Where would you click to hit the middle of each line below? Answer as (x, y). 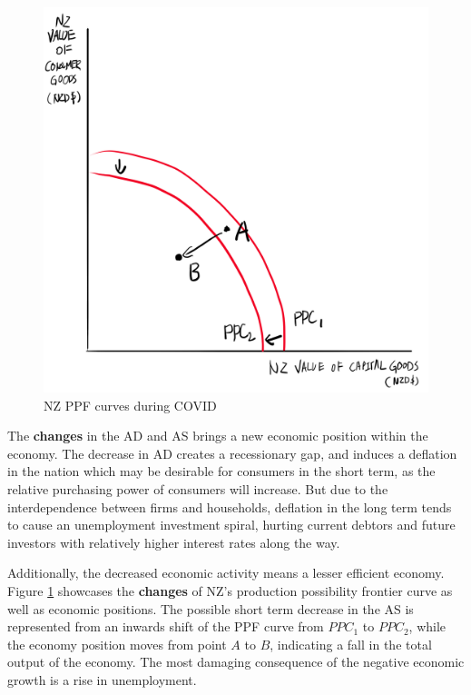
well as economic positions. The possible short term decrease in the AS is (211, 608)
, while (427, 626)
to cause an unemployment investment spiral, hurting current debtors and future (231, 525)
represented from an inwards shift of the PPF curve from (166, 626)
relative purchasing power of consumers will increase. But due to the (198, 488)
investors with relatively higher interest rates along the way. (174, 542)
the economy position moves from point (117, 644)
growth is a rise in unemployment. (102, 679)
